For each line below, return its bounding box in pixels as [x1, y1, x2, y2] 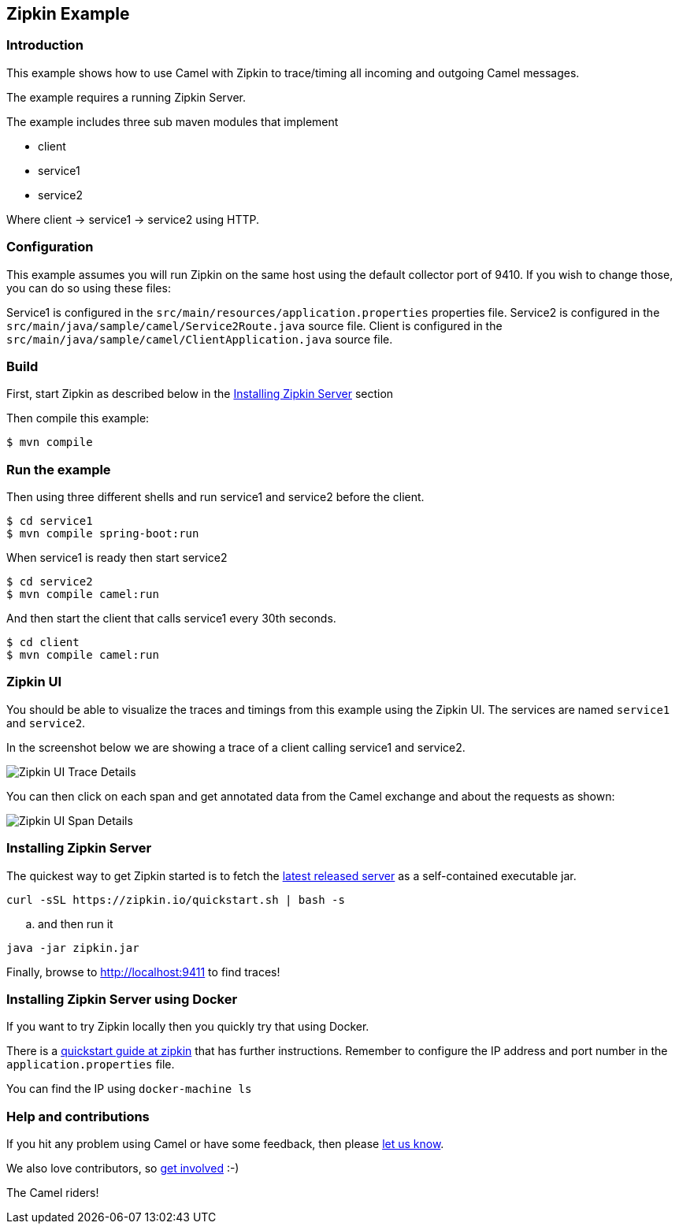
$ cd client [6, 636, 80, 649]
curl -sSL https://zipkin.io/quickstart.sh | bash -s [6, 893, 345, 906]
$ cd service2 [6, 575, 93, 589]
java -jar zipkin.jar [6, 941, 139, 954]
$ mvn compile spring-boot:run [6, 527, 199, 541]
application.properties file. [6, 1057, 175, 1072]
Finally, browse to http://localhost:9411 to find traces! [6, 964, 280, 979]
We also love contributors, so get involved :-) [6, 1161, 239, 1176]
